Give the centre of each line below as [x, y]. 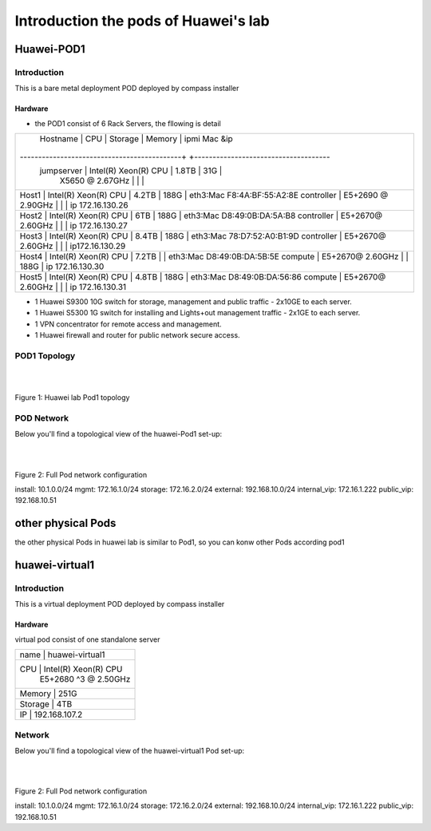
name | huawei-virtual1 [62, 655]
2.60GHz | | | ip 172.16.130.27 [73, 226]
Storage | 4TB [46, 704]
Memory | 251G [48, 694]
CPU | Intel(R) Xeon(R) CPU [71, 669]
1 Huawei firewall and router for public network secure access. [137, 335]
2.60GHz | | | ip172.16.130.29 [73, 246]
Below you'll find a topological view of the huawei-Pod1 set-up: [119, 434]
